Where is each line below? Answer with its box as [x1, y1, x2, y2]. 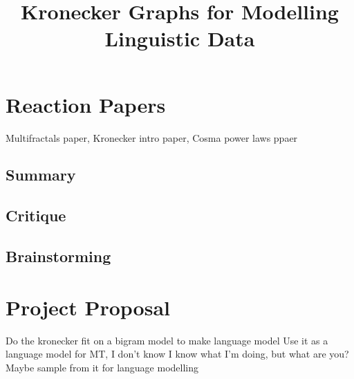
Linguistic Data [104, 24, 255, 53]
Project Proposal [6, 293, 170, 321]
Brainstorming [6, 246, 111, 267]
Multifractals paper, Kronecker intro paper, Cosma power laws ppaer [6, 130, 298, 145]
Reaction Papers [6, 90, 166, 118]
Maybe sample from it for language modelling [6, 360, 199, 374]
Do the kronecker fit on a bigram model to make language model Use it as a [6, 333, 328, 347]
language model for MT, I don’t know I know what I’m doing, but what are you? [6, 346, 349, 361]
